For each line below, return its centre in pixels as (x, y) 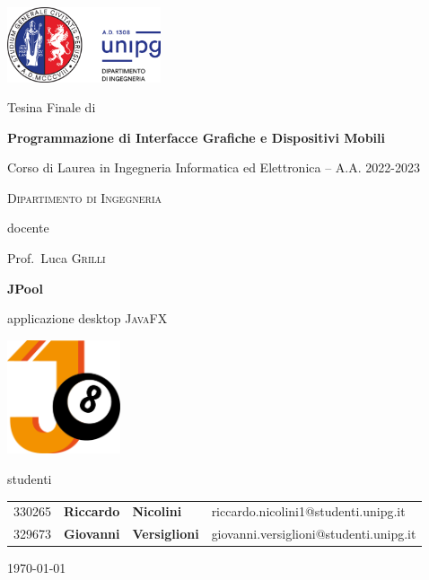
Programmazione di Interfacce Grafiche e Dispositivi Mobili (197, 137)
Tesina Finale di (52, 107)
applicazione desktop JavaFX (88, 318)
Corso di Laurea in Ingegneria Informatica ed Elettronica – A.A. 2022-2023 (214, 167)
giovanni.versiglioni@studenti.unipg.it (314, 534)
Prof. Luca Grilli (57, 258)
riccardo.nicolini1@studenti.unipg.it (308, 511)
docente (28, 228)
